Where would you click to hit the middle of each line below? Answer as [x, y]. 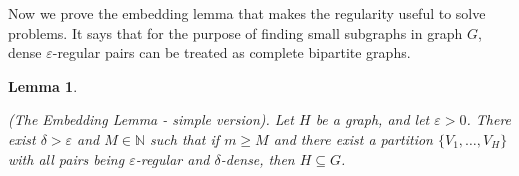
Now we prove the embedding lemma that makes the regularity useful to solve [247, 13]
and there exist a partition [353, 138]
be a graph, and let [372, 119]
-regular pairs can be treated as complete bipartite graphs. [231, 52]
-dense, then [257, 158]
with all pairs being [66, 158]
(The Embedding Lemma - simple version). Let [151, 119]
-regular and [172, 158]
